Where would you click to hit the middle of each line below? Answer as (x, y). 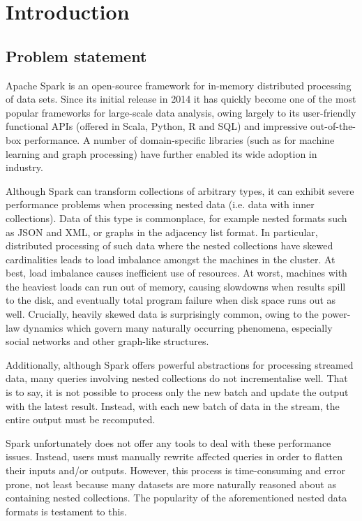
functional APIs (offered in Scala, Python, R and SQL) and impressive (157, 126)
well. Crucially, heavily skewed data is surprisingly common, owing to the (162, 314)
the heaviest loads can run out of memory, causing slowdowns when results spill (176, 286)
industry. (24, 167)
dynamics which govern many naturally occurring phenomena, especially (178, 327)
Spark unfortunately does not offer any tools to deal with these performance (168, 442)
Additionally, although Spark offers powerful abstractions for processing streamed (180, 364)
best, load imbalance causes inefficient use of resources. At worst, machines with (176, 273)
